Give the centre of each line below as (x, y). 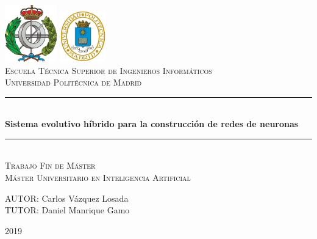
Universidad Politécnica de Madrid (73, 82)
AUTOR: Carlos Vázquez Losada (67, 198)
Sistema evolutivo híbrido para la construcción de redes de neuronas (152, 124)
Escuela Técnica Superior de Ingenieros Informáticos (109, 70)
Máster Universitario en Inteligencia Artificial (98, 178)
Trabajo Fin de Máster (50, 165)
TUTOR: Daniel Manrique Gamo (67, 210)
